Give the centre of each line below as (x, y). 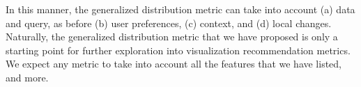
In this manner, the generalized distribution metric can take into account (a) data (180, 9)
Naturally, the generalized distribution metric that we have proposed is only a (172, 37)
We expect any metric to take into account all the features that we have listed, (174, 64)
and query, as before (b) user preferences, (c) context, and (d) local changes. (169, 23)
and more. (27, 77)
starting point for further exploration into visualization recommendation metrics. (178, 50)
